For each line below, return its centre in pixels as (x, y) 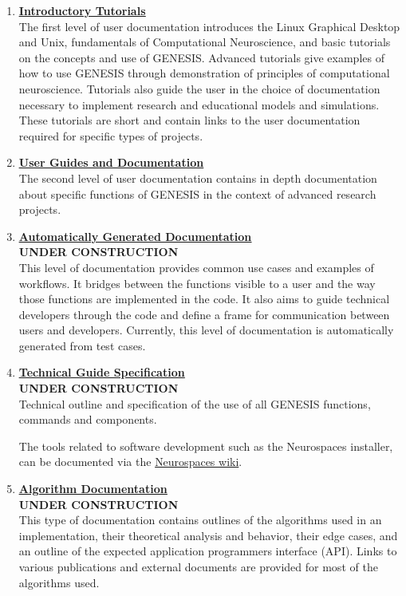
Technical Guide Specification (102, 372)
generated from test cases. (82, 345)
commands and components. (88, 419)
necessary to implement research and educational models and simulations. (199, 104)
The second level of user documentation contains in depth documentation (198, 178)
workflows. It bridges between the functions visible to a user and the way (197, 283)
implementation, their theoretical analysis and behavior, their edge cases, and (208, 535)
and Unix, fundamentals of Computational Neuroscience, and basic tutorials (205, 42)
